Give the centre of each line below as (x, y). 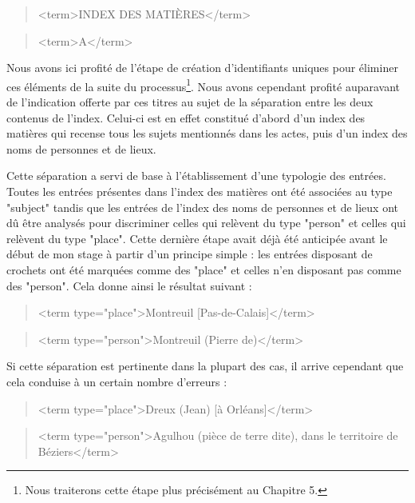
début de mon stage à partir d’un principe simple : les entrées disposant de (190, 254)
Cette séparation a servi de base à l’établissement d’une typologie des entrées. (196, 176)
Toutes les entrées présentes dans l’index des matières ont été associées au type (200, 191)
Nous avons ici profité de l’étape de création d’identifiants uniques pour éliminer (202, 68)
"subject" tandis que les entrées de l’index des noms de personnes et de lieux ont (203, 207)
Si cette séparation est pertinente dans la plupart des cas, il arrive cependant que (205, 366)
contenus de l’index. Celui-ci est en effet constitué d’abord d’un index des (186, 117)
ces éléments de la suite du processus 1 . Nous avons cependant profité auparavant (204, 85)
